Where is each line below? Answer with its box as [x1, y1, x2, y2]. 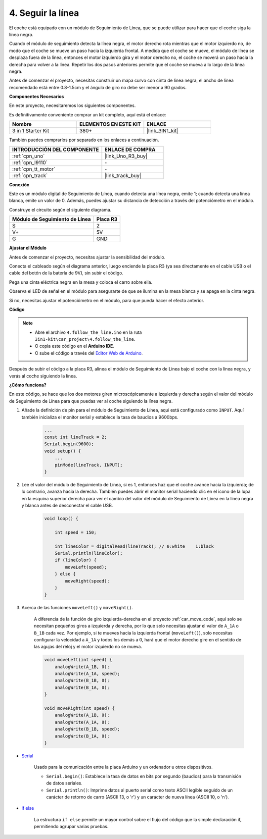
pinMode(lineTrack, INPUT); [54, 462, 123, 468]
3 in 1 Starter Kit [12, 127, 49, 134]
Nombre [12, 121, 32, 128]
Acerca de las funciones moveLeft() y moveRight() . [21, 605, 133, 611]
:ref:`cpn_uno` [12, 153, 45, 159]
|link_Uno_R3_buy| [104, 153, 148, 159]
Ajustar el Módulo [9, 245, 47, 251]
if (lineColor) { [54, 557, 97, 563]
